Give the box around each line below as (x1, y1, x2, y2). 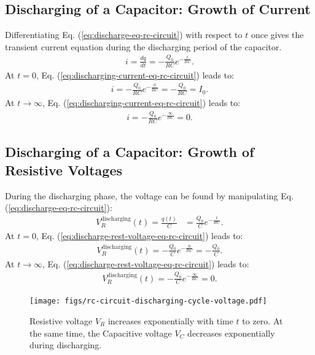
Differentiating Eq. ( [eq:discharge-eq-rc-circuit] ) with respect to (5, 28, 243, 41)
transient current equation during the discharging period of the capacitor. (5, 40, 282, 53)
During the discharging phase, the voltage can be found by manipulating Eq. (5, 189, 294, 202)
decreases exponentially (187, 326, 275, 339)
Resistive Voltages (5, 160, 123, 179)
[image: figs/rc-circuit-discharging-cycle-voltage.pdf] (29, 297, 267, 306)
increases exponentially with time (107, 315, 233, 327)
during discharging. (29, 338, 102, 351)
